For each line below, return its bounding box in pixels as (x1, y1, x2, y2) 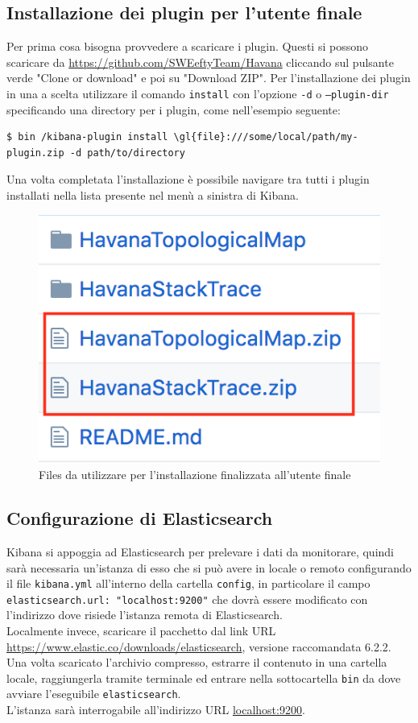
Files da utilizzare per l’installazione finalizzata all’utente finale (39, 466, 351, 483)
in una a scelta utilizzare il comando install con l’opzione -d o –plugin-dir (6, 85, 389, 101)
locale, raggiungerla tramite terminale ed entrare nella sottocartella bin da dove (6, 669, 401, 686)
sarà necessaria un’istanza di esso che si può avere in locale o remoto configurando (6, 559, 412, 576)
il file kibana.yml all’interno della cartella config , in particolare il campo (6, 575, 370, 592)
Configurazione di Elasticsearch (6, 506, 273, 531)
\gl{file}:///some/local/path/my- (173, 131, 358, 143)
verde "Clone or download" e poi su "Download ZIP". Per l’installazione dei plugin (6, 69, 411, 86)
